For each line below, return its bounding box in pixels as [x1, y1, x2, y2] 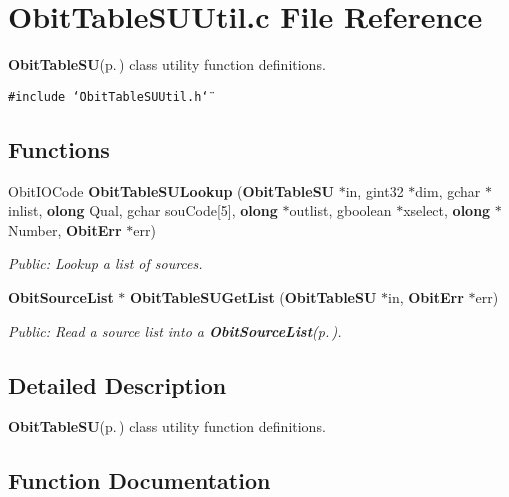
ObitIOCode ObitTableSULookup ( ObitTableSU [8, 180, 335, 201]
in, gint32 [345, 180, 404, 201]
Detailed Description [8, 369, 227, 400]
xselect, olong [403, 200, 491, 221]
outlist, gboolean [289, 200, 392, 221]
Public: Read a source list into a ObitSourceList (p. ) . [8, 320, 342, 341]
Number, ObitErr [8, 219, 122, 240]
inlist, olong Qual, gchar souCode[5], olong [8, 200, 278, 221]
